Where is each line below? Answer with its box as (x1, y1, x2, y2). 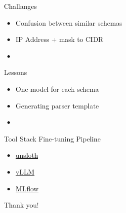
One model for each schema (15, 83, 99, 94)
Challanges (4, 1, 37, 11)
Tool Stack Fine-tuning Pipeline (4, 133, 101, 143)
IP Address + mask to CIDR (15, 34, 104, 44)
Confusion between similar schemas (15, 17, 123, 28)
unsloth (15, 150, 39, 160)
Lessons (4, 67, 27, 77)
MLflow (15, 183, 39, 193)
